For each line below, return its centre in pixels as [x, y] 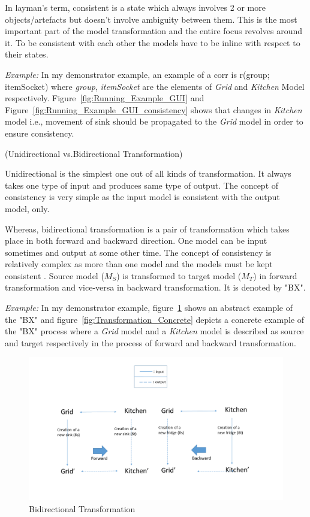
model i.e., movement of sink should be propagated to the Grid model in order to [154, 121]
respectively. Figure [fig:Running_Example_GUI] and [105, 98]
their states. [27, 54]
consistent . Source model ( [55, 275]
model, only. [27, 208]
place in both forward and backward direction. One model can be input [136, 241]
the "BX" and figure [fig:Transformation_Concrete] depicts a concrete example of [155, 319]
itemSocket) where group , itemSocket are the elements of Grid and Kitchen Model [155, 86]
